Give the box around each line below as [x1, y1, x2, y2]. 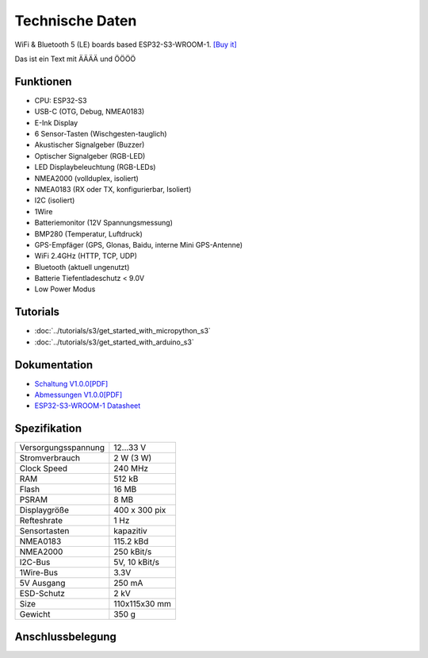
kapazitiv [113, 525, 148, 537]
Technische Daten [14, 12, 137, 29]
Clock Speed [19, 463, 67, 474]
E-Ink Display [34, 117, 78, 127]
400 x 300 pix [113, 505, 166, 516]
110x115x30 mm [113, 598, 172, 610]
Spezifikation [14, 421, 82, 436]
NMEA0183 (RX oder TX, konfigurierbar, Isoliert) [34, 184, 192, 194]
